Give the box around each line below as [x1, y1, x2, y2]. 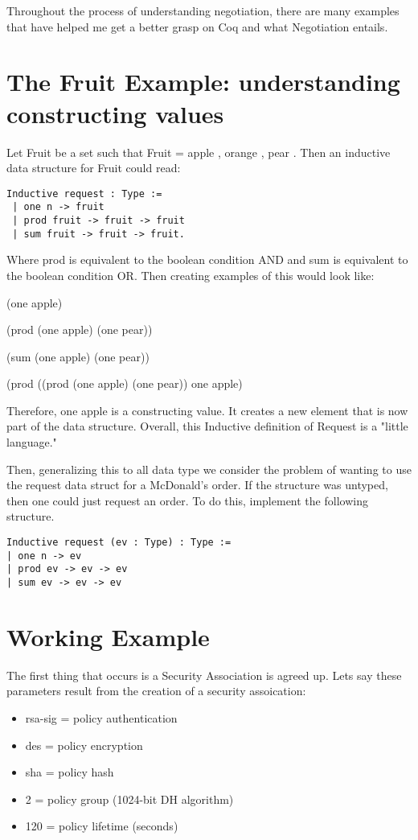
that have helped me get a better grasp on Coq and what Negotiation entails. [6, 18, 388, 35]
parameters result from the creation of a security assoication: [6, 682, 306, 699]
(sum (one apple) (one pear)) [6, 348, 150, 364]
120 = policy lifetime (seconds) [25, 817, 178, 834]
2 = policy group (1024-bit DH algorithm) [25, 790, 234, 807]
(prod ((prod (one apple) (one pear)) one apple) [6, 375, 243, 392]
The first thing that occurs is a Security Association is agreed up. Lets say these [6, 666, 402, 683]
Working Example [6, 620, 210, 653]
